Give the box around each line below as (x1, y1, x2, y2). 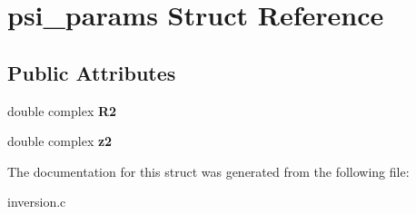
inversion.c (7, 192, 66, 211)
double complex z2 (7, 131, 113, 151)
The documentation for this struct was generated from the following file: (7, 161, 410, 180)
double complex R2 (7, 101, 117, 120)
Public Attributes (7, 58, 176, 86)
